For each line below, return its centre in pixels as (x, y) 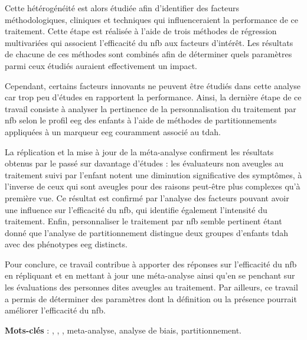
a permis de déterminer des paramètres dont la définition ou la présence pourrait (151, 298)
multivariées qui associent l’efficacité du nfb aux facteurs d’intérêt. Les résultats (149, 42)
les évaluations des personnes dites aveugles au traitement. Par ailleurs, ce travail (151, 287)
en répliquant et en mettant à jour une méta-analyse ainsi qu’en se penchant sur (150, 275)
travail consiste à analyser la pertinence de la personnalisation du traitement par (151, 108)
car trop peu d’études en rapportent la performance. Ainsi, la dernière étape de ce (153, 97)
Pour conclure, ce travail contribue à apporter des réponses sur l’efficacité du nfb (151, 264)
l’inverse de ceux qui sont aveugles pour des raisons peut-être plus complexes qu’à (153, 186)
